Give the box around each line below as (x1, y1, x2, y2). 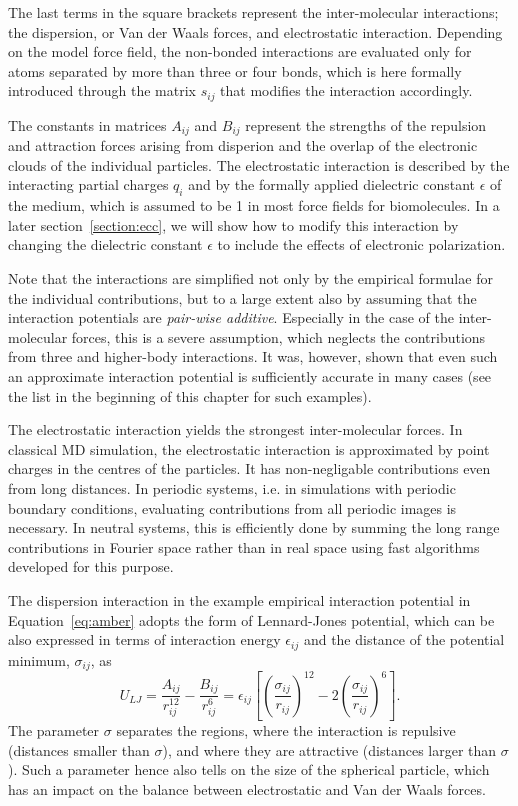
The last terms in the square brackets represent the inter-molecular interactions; (8, 2, 499, 22)
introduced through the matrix (8, 80, 196, 101)
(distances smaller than (8, 739, 150, 760)
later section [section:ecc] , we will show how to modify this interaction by (8, 214, 459, 235)
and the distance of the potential (303, 629, 505, 650)
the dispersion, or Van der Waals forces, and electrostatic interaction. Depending (8, 21, 503, 42)
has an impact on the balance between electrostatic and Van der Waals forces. (8, 778, 486, 799)
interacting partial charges (8, 174, 169, 195)
